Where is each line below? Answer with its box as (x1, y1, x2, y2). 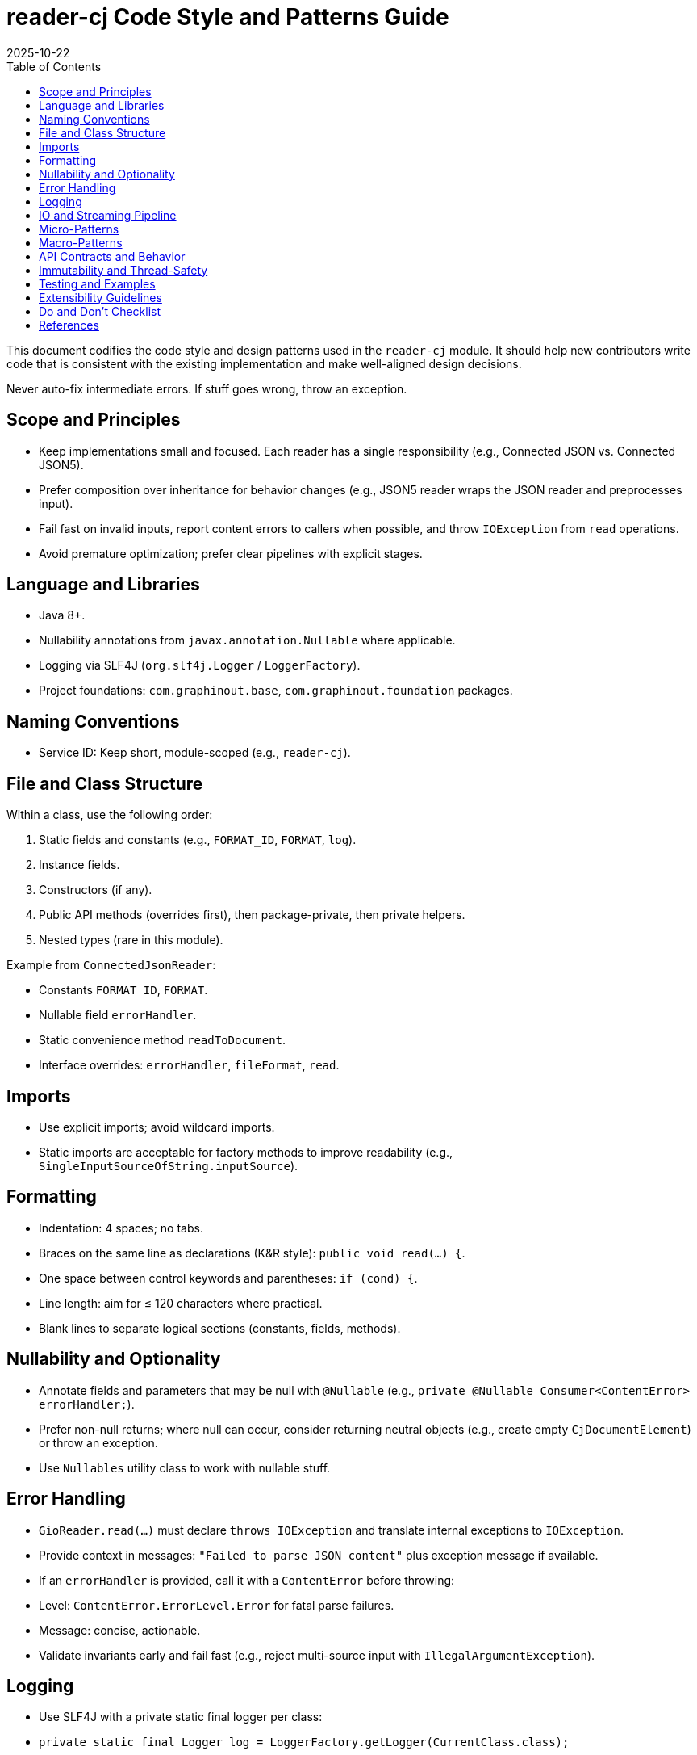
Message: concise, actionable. (39, 1623, 201, 1637)
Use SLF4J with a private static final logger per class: (39, 1710, 323, 1724)
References (39, 317, 99, 332)
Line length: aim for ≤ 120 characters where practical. (39, 1295, 323, 1310)
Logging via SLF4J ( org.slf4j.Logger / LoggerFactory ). (39, 658, 361, 673)
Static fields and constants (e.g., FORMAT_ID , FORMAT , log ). (39, 833, 357, 847)
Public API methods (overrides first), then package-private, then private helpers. (39, 908, 465, 922)
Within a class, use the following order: (6, 808, 213, 822)
